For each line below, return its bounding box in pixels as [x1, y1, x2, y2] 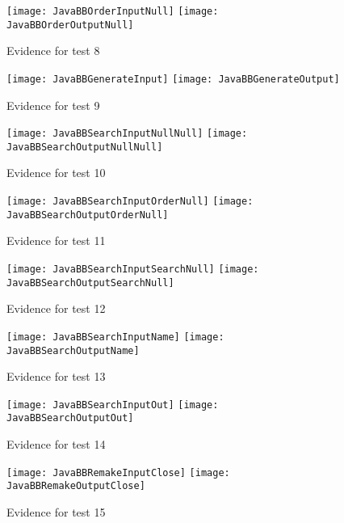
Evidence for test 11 [6, 232, 106, 249]
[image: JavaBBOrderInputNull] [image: [6, 6, 219, 17]
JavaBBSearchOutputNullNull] [6, 141, 163, 153]
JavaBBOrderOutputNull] [6, 19, 134, 31]
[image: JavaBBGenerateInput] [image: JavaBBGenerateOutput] [6, 73, 340, 85]
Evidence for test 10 [6, 164, 106, 181]
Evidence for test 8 [6, 42, 100, 59]
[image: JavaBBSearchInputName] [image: [6, 331, 224, 343]
